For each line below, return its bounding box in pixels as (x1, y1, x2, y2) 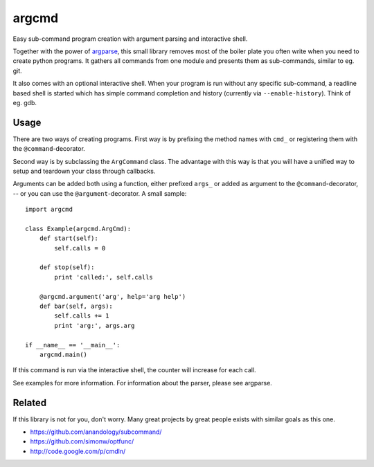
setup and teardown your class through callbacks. (12, 167, 156, 175)
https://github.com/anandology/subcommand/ (30, 428, 162, 436)
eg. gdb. (12, 98, 37, 107)
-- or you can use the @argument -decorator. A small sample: (12, 189, 187, 197)
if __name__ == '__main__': (25, 341, 121, 349)
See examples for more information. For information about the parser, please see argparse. (12, 378, 273, 387)
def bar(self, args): (39, 302, 114, 311)
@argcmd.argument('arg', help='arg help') (39, 293, 186, 300)
